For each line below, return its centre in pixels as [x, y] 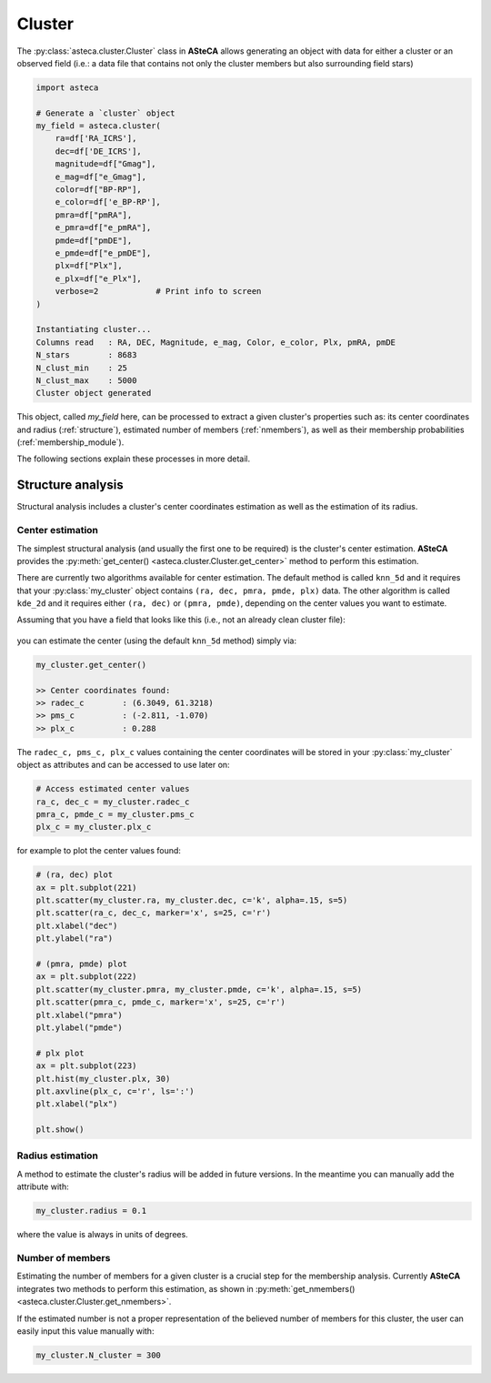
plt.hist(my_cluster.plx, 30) [103, 1079]
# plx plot [60, 1053]
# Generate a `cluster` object [106, 113]
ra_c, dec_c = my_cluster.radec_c [113, 802]
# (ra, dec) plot [75, 875]
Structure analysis [70, 485]
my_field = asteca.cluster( [98, 126]
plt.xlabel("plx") [77, 1104]
